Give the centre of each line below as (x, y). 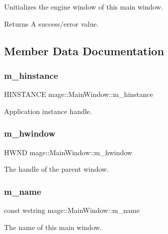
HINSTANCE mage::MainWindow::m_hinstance (79, 94)
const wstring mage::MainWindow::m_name (72, 210)
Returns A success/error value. (52, 23)
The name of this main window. (53, 227)
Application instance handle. (48, 111)
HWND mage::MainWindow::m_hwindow (68, 152)
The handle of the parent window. (57, 169)
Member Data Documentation (84, 50)
